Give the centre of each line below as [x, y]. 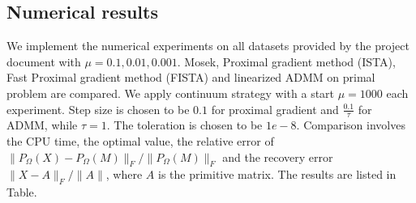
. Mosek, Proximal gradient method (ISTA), [286, 61]
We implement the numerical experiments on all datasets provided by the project [208, 46]
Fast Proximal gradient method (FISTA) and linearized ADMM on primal [191, 77]
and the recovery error [278, 156]
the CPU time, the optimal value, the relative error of [140, 141]
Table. [22, 192]
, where [124, 174]
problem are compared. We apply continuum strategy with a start [171, 93]
